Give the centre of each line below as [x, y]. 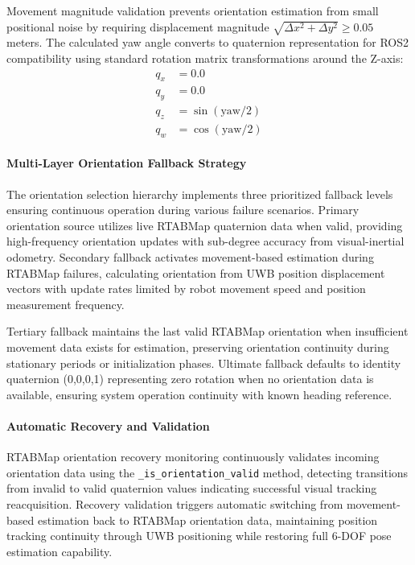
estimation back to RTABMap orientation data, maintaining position [207, 520]
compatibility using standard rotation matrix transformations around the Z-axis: [205, 58]
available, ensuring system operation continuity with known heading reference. [199, 394]
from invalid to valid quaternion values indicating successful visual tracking [192, 488]
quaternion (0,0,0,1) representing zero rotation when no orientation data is [190, 379]
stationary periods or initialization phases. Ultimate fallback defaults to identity [204, 363]
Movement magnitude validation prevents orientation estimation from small [193, 10]
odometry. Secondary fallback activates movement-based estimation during [190, 257]
